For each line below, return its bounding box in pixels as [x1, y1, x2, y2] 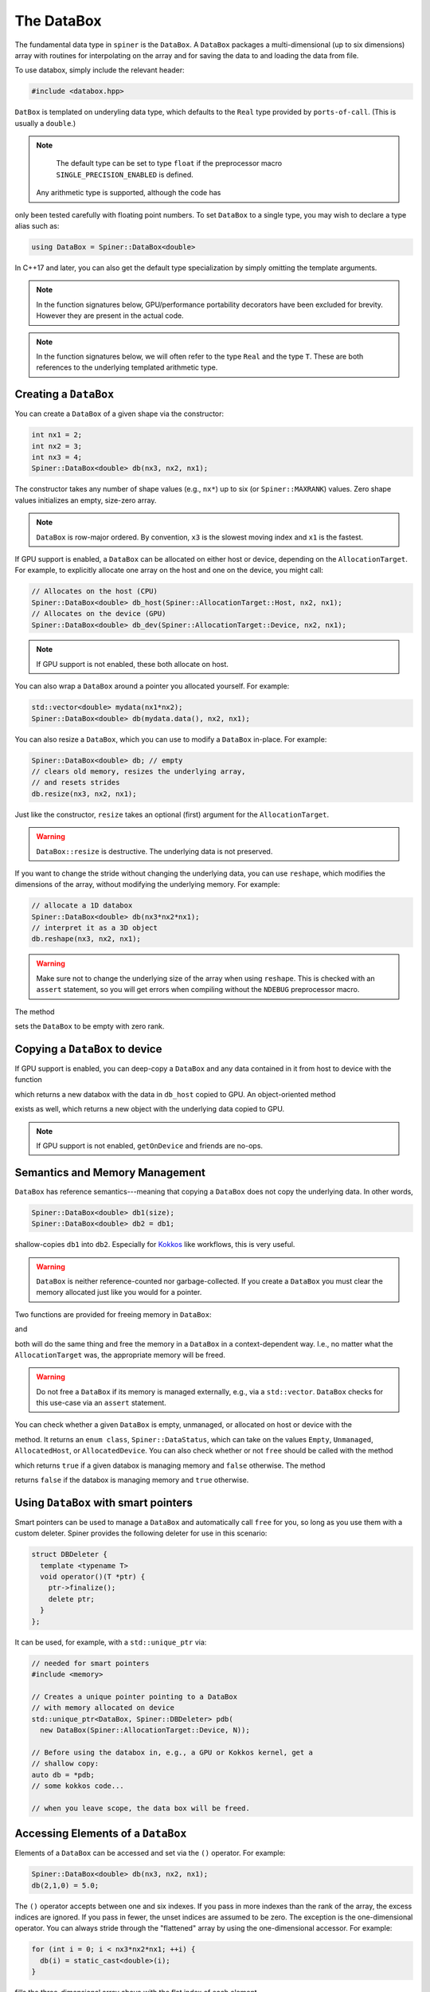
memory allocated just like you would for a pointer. [36, 1288, 202, 1297]
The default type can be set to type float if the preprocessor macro [56, 159, 283, 168]
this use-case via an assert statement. [36, 1398, 166, 1408]
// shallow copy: [31, 1759, 100, 1768]
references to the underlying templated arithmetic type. [36, 363, 218, 372]
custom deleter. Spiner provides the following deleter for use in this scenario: [14, 1528, 268, 1538]
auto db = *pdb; [31, 1770, 96, 1779]
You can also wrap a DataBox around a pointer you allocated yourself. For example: [14, 681, 290, 691]
